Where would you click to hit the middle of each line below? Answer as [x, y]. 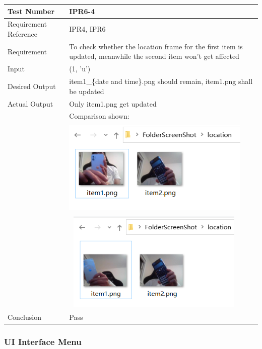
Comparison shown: [99, 116]
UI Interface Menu [43, 342]
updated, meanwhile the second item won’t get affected [154, 56]
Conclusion [24, 317]
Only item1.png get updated [113, 103]
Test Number [31, 11]
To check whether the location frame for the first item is [156, 46]
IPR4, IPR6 [87, 29]
